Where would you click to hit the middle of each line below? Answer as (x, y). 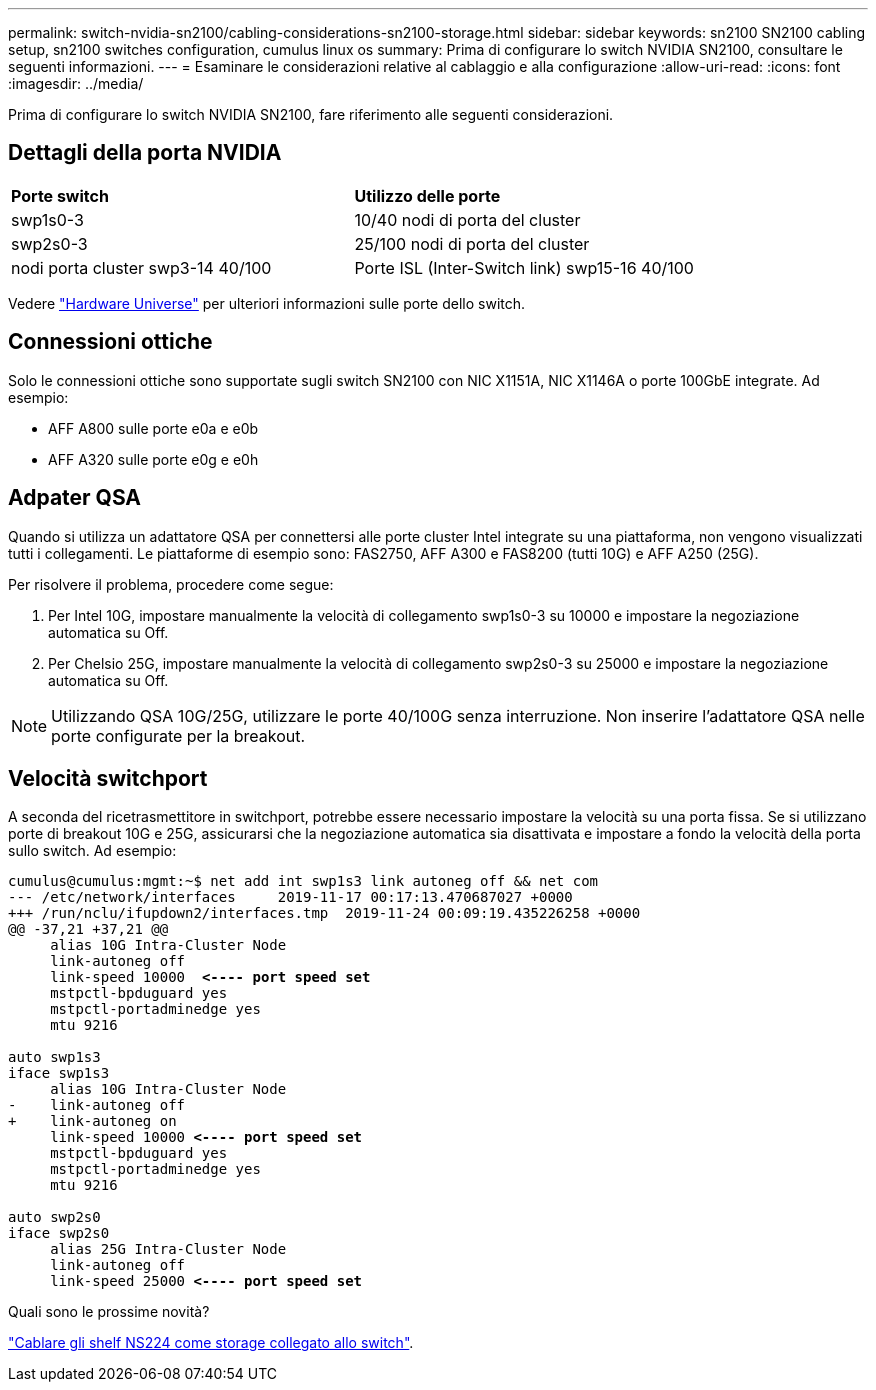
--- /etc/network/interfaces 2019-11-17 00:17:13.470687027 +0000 (290, 897)
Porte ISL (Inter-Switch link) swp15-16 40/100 (524, 267)
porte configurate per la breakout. (178, 735)
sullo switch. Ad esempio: (92, 851)
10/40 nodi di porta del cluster (467, 219)
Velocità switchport (108, 778)
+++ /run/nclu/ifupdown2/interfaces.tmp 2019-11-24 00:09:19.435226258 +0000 (324, 913)
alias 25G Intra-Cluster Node (168, 1249)
